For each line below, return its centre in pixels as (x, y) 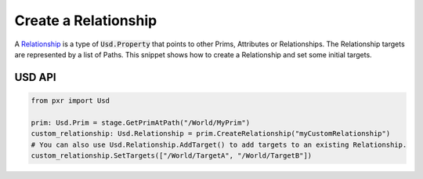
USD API (35, 77)
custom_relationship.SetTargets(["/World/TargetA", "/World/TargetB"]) (172, 155)
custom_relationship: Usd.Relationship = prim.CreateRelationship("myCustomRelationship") (211, 134)
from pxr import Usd (70, 100)
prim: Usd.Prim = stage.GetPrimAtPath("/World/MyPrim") (141, 122)
